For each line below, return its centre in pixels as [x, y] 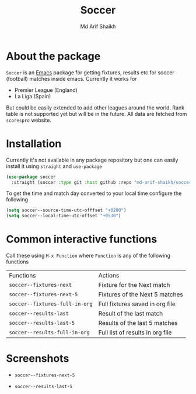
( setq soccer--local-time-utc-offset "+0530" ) [64, 216]
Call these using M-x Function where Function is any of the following [88, 256]
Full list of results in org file [135, 333]
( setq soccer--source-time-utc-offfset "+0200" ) [66, 210]
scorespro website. [29, 120]
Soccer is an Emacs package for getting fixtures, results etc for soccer [90, 72]
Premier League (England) [46, 90]
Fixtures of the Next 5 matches [141, 294]
